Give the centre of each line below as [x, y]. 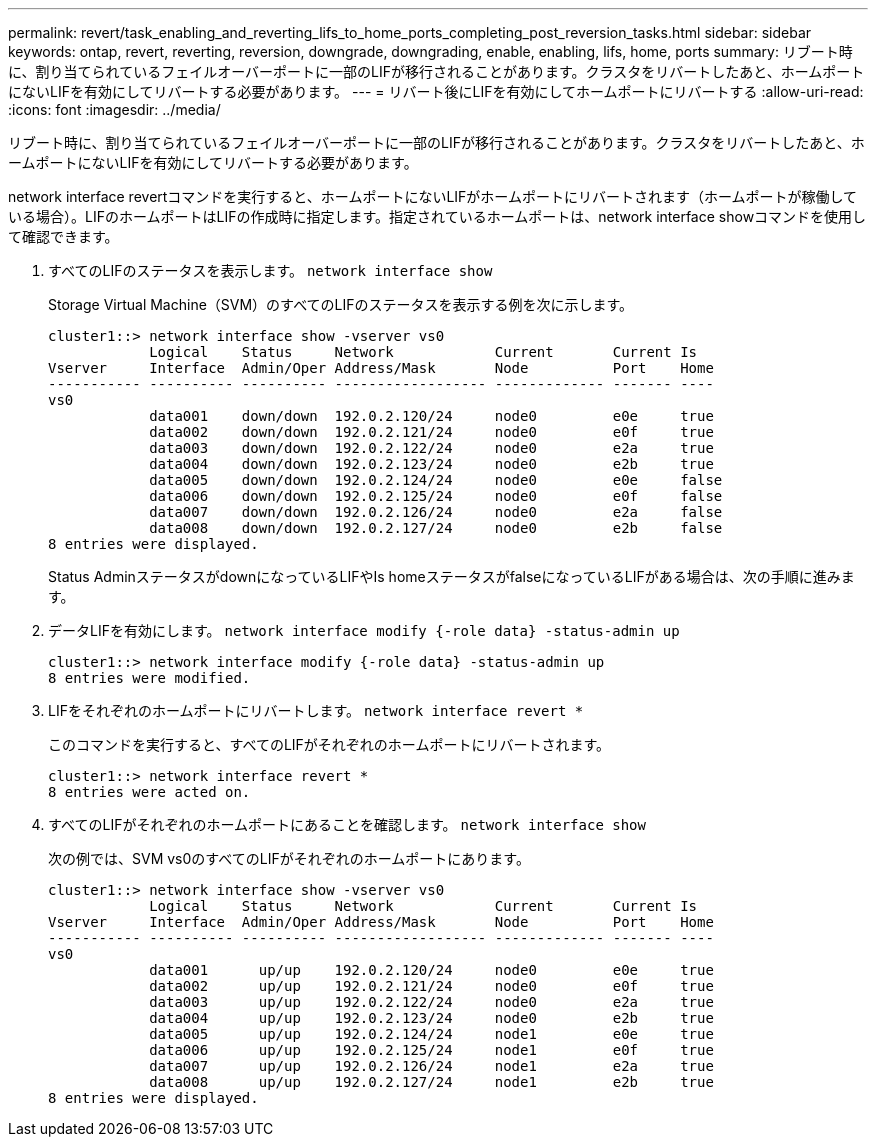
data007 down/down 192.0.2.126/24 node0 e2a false [436, 512]
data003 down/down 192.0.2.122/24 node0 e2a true [431, 448]
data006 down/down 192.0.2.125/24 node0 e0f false [436, 496]
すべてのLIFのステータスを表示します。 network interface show [270, 270]
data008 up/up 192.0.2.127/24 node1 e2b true [431, 1082]
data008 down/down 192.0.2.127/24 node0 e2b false [436, 528]
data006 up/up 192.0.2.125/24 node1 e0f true [431, 1050]
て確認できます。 [63, 236]
